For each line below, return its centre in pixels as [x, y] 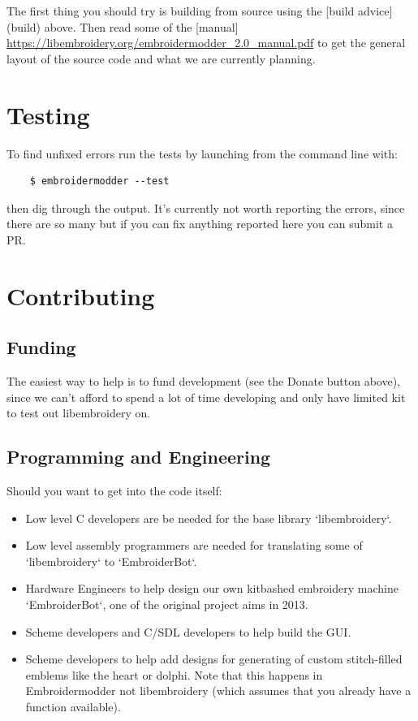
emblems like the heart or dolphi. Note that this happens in [174, 674]
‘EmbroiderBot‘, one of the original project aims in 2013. [167, 604]
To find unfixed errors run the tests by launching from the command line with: [202, 153]
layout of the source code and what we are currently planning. [161, 58]
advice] [375, 11]
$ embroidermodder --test [99, 181]
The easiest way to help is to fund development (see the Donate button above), [204, 381]
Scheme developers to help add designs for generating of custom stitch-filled [214, 659]
